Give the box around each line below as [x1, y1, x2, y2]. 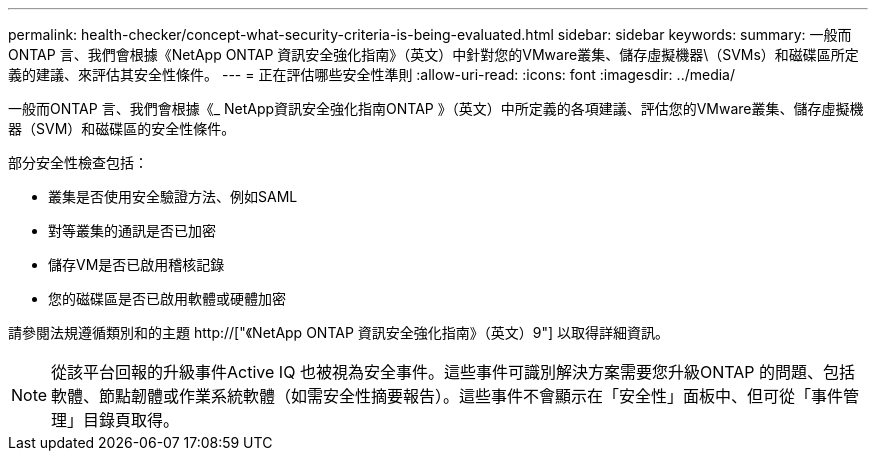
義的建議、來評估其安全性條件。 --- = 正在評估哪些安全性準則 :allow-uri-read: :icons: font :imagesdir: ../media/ [8, 66, 736, 83]
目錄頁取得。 [83, 410, 180, 430]
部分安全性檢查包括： [8, 154, 148, 171]
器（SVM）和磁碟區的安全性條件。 [8, 120, 236, 137]
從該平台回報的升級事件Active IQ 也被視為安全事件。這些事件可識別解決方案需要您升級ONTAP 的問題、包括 [51, 362, 855, 382]
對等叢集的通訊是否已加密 [48, 222, 216, 239]
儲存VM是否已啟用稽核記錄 [48, 256, 225, 273]
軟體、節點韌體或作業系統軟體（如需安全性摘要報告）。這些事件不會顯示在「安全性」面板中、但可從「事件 [51, 386, 844, 406]
